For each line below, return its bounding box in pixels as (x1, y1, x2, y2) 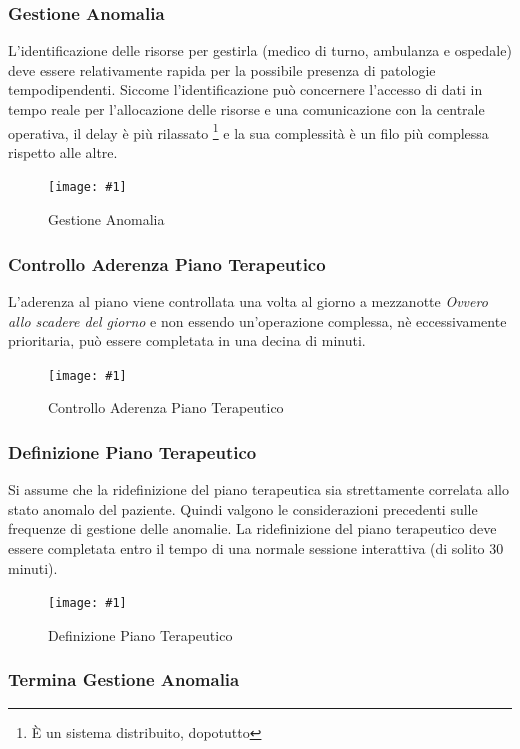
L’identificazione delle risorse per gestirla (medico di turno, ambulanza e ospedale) (8, 40, 512, 61)
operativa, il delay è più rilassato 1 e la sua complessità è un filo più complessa (8, 119, 489, 143)
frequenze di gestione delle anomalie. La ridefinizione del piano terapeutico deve (8, 518, 497, 539)
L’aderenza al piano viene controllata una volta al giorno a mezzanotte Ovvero (8, 290, 488, 311)
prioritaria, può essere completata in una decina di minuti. (8, 330, 366, 351)
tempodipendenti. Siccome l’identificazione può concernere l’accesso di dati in (8, 79, 483, 100)
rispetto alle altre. (8, 141, 118, 162)
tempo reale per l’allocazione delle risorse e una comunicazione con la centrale (8, 99, 485, 119)
